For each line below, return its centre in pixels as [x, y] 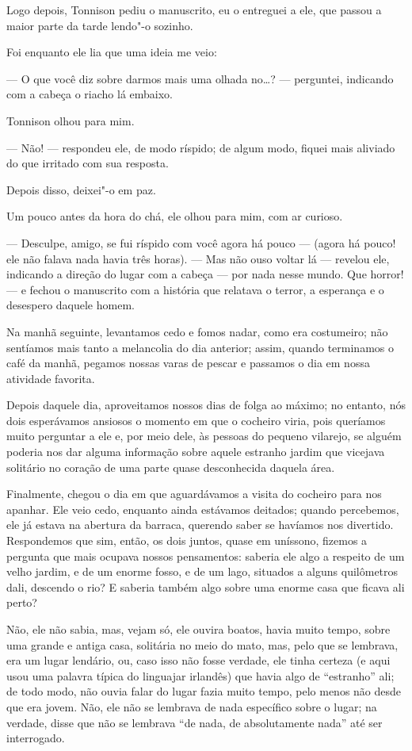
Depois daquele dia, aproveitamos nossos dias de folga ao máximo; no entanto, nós [206, 405]
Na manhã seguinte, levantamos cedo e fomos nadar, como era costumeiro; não [197, 331]
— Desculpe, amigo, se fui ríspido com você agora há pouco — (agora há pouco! [201, 242]
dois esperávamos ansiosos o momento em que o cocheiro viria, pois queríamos [196, 420]
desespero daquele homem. [71, 305]
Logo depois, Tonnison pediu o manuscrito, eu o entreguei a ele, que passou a [194, 10]
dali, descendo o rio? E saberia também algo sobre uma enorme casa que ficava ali [206, 586]
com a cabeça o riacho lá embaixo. [90, 94]
